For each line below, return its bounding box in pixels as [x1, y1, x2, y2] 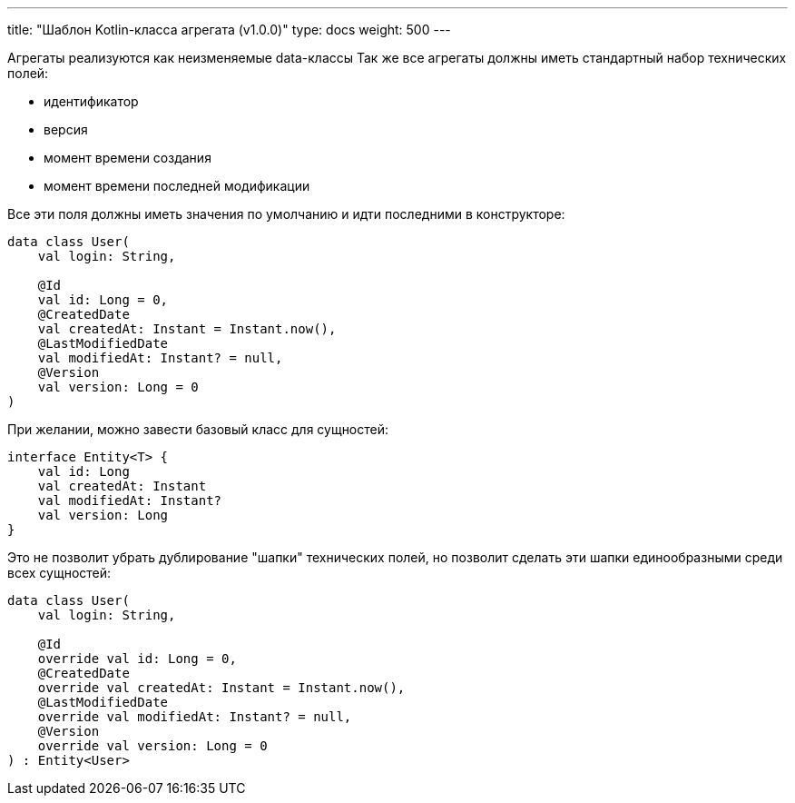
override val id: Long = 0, [37, 651, 237, 666]
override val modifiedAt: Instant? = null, [37, 709, 352, 724]
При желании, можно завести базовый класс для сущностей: [7, 421, 389, 437]
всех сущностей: [7, 565, 112, 580]
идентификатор [44, 94, 139, 109]
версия [44, 122, 88, 137]
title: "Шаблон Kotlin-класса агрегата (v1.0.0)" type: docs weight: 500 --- [7, 22, 451, 37]
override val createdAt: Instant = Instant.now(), [37, 680, 406, 695]
